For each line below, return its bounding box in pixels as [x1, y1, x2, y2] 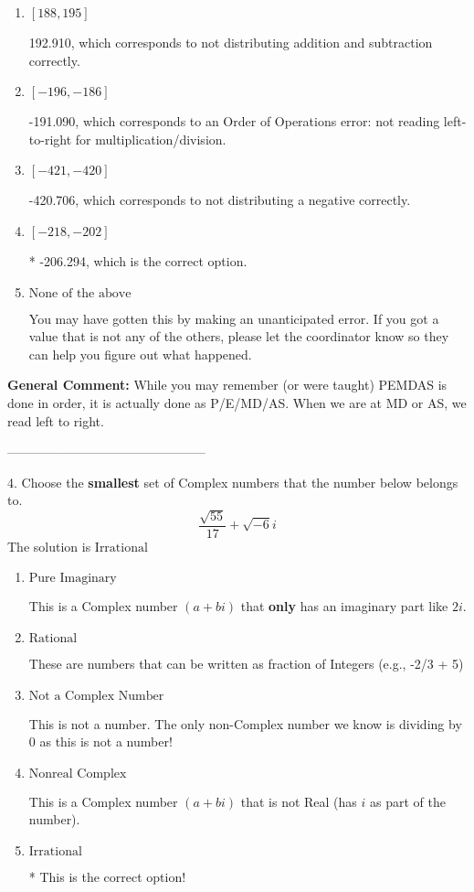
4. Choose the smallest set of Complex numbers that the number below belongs [7, 472, 458, 491]
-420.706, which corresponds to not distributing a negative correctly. [28, 190, 411, 210]
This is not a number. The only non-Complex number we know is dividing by [28, 714, 462, 733]
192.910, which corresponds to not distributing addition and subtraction [28, 33, 433, 51]
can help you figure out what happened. [28, 344, 252, 363]
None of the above [28, 286, 132, 300]
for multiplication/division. [75, 129, 226, 148]
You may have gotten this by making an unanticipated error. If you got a [28, 308, 439, 328]
